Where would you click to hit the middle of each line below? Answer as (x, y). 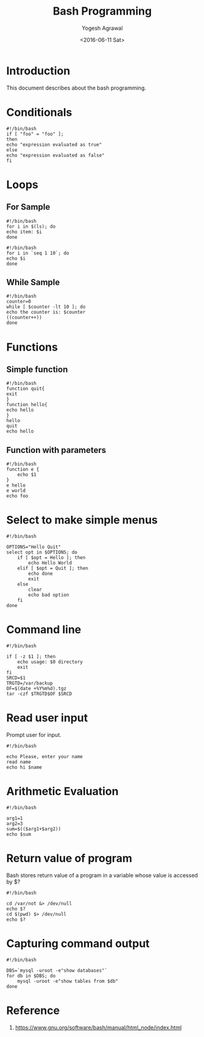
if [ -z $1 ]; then (31, 657)
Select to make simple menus (82, 520)
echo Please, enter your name (45, 757)
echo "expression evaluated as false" (55, 155)
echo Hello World (50, 563)
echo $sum (19, 834)
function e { (23, 469)
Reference (33, 1011)
